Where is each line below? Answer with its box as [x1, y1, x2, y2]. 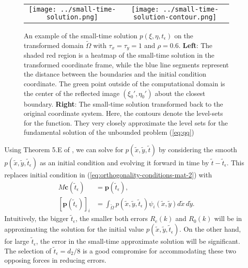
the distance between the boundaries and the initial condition [24, 69, 206, 79]
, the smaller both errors [75, 213, 148, 223]
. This [227, 158, 244, 168]
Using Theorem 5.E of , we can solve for [4, 144, 124, 155]
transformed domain [24, 40, 84, 50]
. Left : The [178, 40, 213, 50]
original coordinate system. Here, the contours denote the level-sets [24, 108, 223, 118]
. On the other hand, [179, 224, 241, 234]
